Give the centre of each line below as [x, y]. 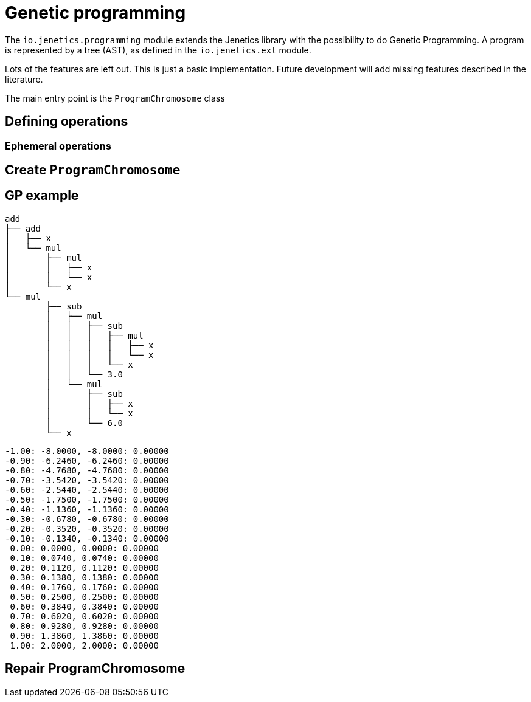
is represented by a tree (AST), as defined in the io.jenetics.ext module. [158, 50]
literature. [24, 79]
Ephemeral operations [58, 146]
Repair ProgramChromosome [95, 669]
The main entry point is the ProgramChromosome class [115, 98]
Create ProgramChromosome [93, 170]
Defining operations [67, 122]
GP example [42, 196]
